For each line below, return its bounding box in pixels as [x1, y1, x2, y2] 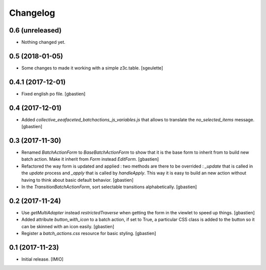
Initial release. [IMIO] [21, 256, 64, 262]
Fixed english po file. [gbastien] [21, 91, 86, 97]
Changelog [9, 7, 55, 18]
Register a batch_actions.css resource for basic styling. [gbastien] [21, 231, 156, 236]
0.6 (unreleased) [9, 26, 62, 34]
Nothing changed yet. [21, 39, 66, 45]
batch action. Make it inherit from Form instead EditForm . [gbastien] [21, 156, 159, 162]
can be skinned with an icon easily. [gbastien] [21, 223, 114, 229]
